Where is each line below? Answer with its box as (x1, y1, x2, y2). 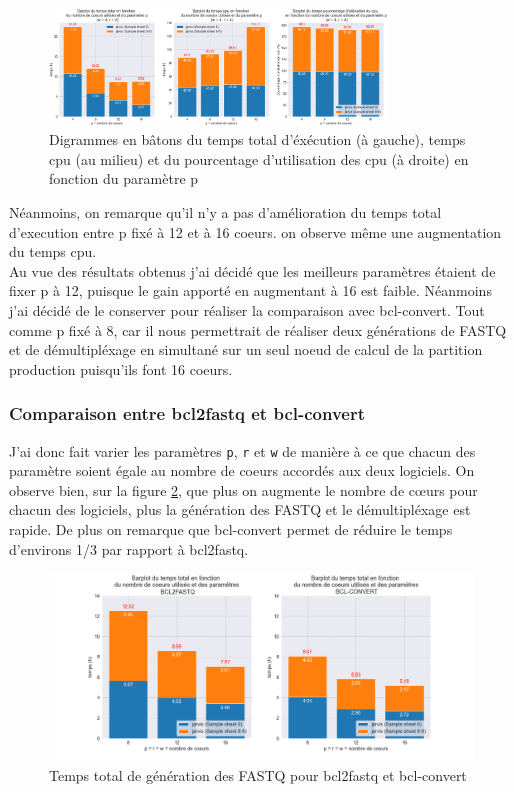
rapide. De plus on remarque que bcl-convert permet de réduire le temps (9, 518, 453, 539)
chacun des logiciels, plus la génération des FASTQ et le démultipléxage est (9, 499, 471, 520)
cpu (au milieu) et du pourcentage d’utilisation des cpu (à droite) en (49, 148, 469, 169)
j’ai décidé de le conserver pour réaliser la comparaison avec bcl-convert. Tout (9, 299, 485, 320)
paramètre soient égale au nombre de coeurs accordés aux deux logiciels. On (9, 460, 475, 481)
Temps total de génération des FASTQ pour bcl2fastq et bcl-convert (49, 765, 467, 786)
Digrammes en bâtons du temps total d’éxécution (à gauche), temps (49, 129, 466, 150)
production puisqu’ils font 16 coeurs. (9, 358, 233, 379)
